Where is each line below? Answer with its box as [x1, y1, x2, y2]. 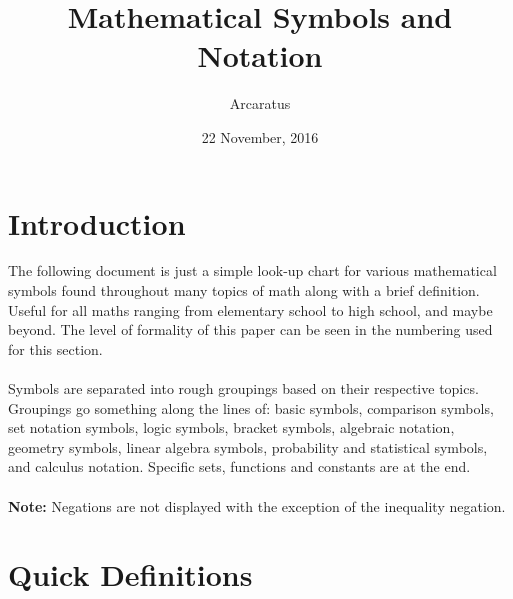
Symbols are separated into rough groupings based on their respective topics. [8, 378, 479, 398]
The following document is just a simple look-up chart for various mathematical [8, 260, 497, 281]
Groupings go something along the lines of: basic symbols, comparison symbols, [8, 397, 494, 418]
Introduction [8, 202, 186, 243]
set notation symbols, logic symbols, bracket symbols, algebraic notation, [8, 417, 455, 438]
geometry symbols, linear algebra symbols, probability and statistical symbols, [8, 436, 488, 457]
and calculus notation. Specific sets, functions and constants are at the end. [8, 456, 471, 477]
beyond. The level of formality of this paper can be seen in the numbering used [8, 319, 493, 340]
